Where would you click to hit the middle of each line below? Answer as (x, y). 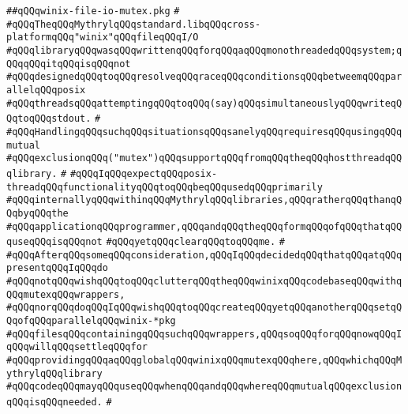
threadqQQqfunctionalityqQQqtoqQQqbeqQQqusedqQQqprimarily (165, 187)
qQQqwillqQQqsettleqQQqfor (77, 347)
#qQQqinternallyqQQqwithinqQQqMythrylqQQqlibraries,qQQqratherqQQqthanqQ (204, 200)
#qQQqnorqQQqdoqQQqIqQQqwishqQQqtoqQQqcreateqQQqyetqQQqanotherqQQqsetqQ (204, 308)
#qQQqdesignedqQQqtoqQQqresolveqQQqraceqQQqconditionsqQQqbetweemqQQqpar (204, 77)
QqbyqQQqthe (37, 213)
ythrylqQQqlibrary (54, 373)
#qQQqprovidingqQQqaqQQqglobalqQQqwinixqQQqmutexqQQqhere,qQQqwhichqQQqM (204, 361)
